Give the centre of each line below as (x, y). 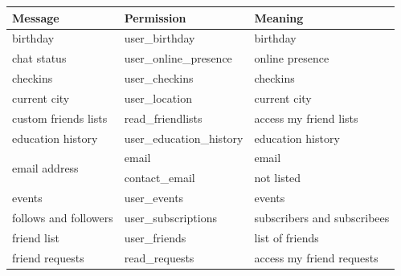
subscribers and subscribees (322, 217)
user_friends (155, 237)
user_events (154, 198)
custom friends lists (60, 118)
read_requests (159, 257)
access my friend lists (306, 118)
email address (45, 167)
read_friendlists (163, 118)
